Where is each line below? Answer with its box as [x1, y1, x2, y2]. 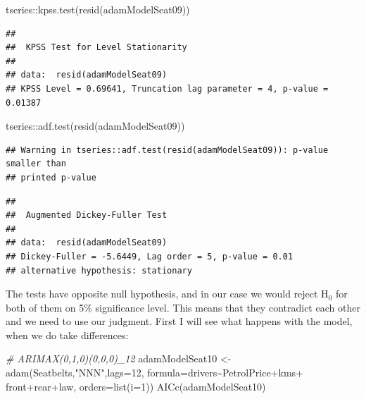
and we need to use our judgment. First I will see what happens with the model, [6, 314, 353, 329]
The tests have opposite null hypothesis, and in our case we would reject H [6, 286, 329, 301]
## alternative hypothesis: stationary [6, 265, 192, 276]
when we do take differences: [6, 327, 129, 342]
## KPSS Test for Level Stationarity [6, 42, 187, 53]
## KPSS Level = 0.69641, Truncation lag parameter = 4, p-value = [6, 83, 329, 94]
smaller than [6, 159, 66, 169]
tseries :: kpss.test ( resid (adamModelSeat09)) [6, 2, 190, 16]
